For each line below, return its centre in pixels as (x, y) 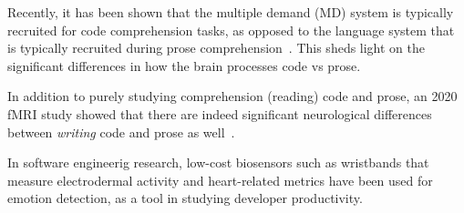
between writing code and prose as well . (121, 132)
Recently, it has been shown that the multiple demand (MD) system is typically (231, 12)
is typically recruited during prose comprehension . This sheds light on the (217, 48)
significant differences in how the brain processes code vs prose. (184, 65)
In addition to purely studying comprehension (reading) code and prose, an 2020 (232, 96)
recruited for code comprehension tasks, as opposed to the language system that (231, 30)
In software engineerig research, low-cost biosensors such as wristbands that (218, 162)
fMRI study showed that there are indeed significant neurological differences (220, 113)
